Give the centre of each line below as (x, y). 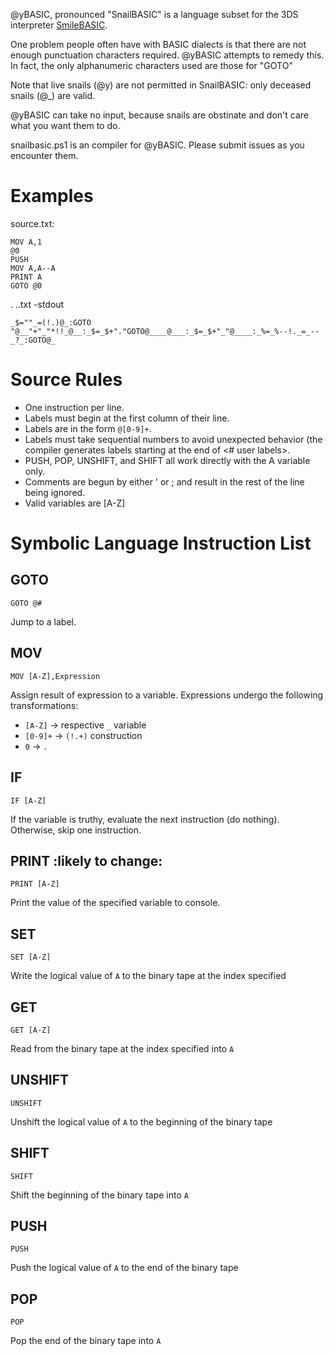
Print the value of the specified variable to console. (115, 903)
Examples (52, 196)
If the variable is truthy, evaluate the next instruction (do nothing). (145, 819)
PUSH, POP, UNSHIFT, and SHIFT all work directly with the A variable (167, 460)
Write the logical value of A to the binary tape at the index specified (148, 976)
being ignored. (55, 492)
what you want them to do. (65, 125)
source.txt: (32, 223)
